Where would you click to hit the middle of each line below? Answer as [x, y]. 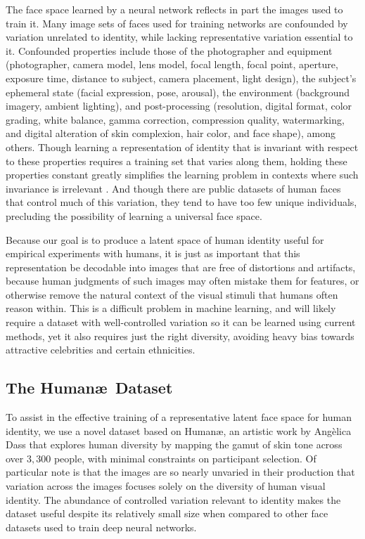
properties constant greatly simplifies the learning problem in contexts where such [182, 175]
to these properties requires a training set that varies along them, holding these [177, 161]
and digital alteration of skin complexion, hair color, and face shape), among [171, 133]
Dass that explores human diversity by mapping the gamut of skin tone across [174, 444]
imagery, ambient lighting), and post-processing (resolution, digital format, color [179, 106]
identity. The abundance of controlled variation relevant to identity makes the [173, 499]
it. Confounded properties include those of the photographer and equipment [169, 50]
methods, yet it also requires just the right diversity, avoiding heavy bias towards [180, 336]
